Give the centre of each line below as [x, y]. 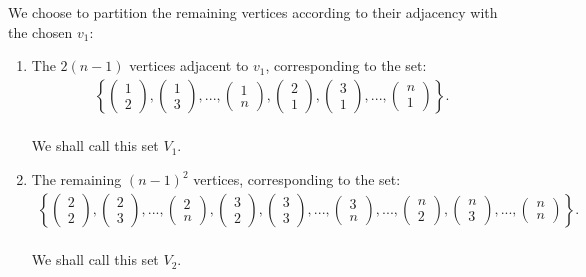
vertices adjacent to [189, 65]
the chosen [40, 31]
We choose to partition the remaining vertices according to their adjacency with [253, 12]
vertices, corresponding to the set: [297, 179]
